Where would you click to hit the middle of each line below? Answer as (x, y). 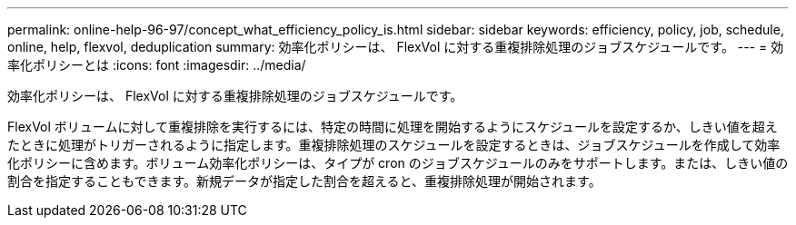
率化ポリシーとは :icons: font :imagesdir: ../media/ (157, 65)
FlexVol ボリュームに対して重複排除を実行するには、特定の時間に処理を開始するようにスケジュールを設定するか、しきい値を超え (393, 127)
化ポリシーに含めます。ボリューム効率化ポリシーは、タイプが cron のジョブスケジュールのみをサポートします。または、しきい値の (398, 163)
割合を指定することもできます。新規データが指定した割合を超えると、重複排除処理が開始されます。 (304, 181)
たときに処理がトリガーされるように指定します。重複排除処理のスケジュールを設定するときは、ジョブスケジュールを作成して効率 (394, 145)
